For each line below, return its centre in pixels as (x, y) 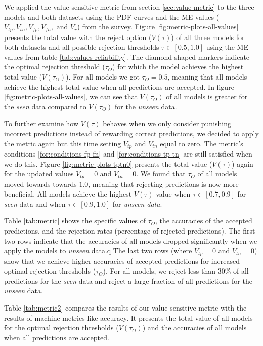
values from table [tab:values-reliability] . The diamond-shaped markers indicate (127, 56)
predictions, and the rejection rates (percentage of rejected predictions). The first (130, 231)
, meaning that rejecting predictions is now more (163, 184)
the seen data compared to (45, 106)
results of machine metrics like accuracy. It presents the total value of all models (128, 317)
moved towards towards (40, 184)
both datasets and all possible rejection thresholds (82, 47)
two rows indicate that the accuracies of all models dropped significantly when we (131, 240)
